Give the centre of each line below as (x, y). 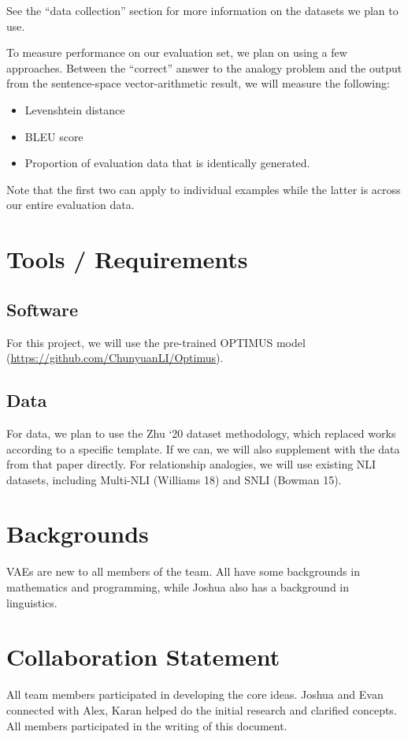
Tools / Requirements (127, 259)
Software (43, 309)
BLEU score (54, 136)
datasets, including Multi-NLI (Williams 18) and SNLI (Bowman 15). (174, 479)
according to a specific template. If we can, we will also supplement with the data (203, 448)
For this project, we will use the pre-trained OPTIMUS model (156, 342)
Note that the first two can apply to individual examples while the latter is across (204, 189)
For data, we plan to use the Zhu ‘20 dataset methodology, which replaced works (201, 433)
